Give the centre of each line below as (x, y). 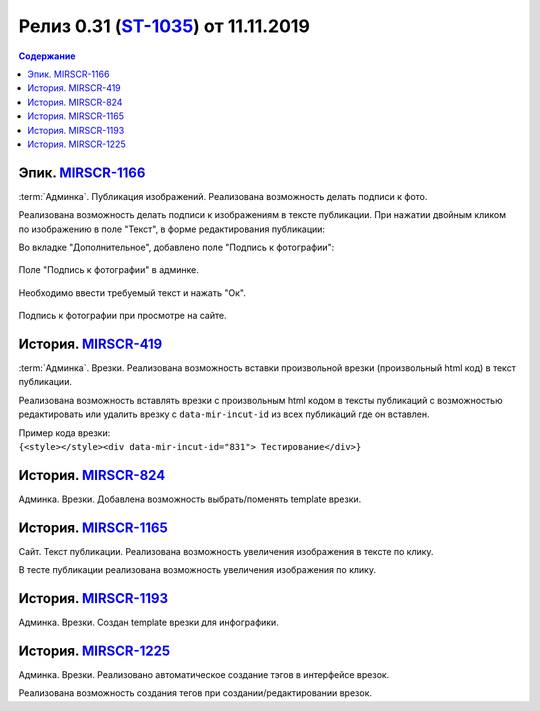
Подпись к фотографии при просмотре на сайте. (122, 316)
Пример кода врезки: (64, 432)
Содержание (47, 56)
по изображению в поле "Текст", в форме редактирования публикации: (171, 229)
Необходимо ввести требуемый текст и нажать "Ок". (132, 292)
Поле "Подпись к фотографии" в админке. (108, 270)
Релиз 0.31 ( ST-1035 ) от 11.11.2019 (164, 26)
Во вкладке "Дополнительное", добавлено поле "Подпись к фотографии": (176, 247)
